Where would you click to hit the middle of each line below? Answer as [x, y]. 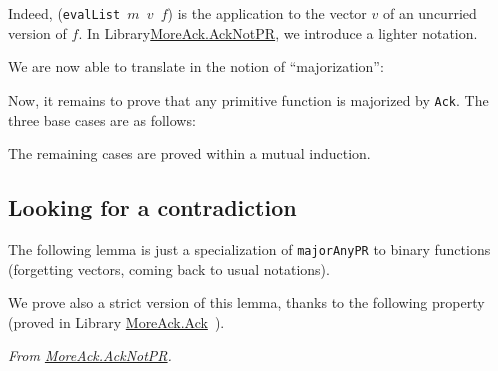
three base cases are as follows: [102, 119]
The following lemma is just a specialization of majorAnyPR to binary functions [249, 248]
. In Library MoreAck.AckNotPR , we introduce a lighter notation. [278, 32]
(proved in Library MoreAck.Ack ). [116, 321]
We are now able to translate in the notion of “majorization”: [196, 66]
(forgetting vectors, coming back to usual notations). [169, 268]
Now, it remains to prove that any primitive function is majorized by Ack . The [248, 99]
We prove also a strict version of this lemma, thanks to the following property [246, 302]
